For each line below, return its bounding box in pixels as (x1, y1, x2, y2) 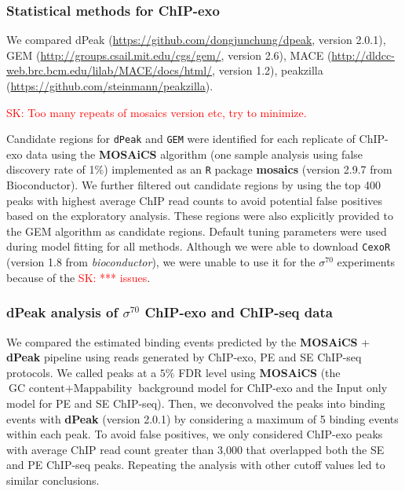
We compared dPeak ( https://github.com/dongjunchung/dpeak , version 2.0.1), (6, 31, 386, 48)
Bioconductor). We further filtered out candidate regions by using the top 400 (6, 177, 381, 193)
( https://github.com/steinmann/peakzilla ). (6, 78, 213, 93)
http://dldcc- (331, 46, 395, 63)
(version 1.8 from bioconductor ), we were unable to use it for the (6, 254, 316, 270)
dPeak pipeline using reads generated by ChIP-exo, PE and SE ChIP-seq (6, 349, 362, 365)
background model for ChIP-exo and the (138, 379, 333, 396)
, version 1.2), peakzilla (212, 62, 323, 79)
